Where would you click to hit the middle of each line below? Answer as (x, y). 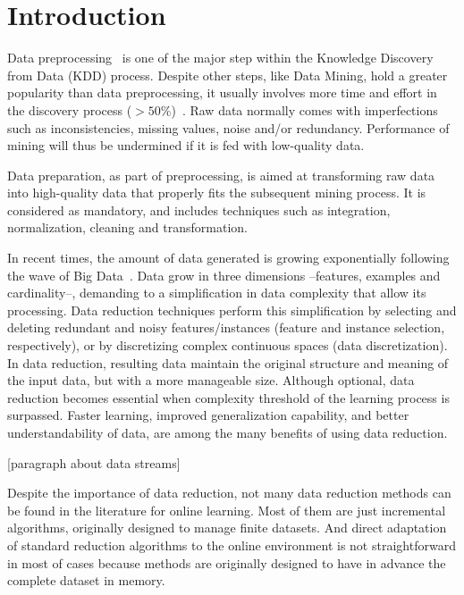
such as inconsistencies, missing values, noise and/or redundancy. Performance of (228, 127)
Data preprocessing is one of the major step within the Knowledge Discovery (220, 58)
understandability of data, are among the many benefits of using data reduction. (228, 432)
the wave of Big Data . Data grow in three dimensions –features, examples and (224, 275)
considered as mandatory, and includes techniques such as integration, (199, 210)
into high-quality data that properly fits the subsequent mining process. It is (217, 193)
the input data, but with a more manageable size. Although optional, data (211, 380)
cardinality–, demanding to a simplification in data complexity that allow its (217, 293)
